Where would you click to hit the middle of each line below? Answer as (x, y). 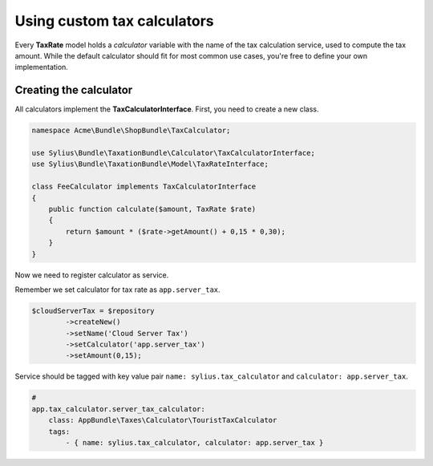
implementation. (41, 67)
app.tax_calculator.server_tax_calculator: (119, 409)
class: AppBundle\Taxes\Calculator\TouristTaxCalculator (163, 420)
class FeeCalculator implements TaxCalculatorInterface (144, 187)
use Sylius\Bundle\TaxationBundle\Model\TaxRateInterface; (150, 164)
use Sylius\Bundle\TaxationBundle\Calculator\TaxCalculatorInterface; (174, 153)
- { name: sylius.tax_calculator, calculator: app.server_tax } (194, 442)
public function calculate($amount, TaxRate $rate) (152, 209)
